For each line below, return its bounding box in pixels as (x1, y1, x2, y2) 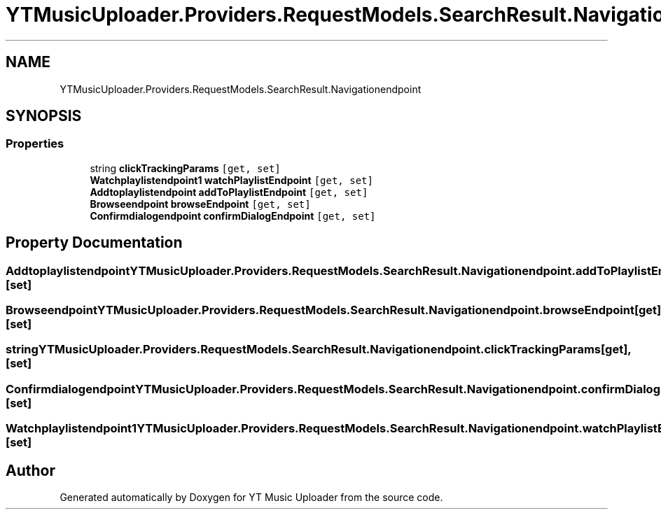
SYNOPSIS (6, 107, 82, 125)
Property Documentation (6, 234, 183, 252)
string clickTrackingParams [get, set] (90, 162, 281, 174)
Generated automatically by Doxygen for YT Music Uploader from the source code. (60, 491, 443, 503)
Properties (6, 136, 64, 151)
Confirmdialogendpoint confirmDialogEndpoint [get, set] (90, 209, 376, 222)
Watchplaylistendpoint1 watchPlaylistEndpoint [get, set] (90, 174, 373, 186)
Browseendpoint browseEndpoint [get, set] (90, 197, 311, 210)
